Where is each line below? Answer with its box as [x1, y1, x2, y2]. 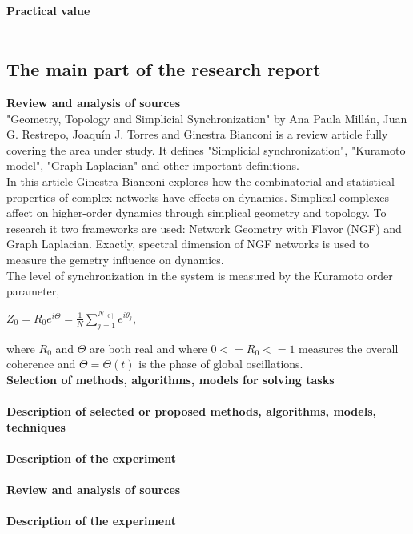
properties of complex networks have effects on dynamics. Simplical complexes [6, 188, 390, 205]
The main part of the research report [6, 57, 321, 82]
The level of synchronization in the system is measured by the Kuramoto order [6, 267, 393, 283]
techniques [6, 418, 66, 435]
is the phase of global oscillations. [138, 355, 303, 372]
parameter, [6, 283, 60, 299]
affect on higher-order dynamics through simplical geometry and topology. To [6, 204, 387, 221]
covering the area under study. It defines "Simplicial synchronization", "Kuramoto [6, 141, 406, 158]
